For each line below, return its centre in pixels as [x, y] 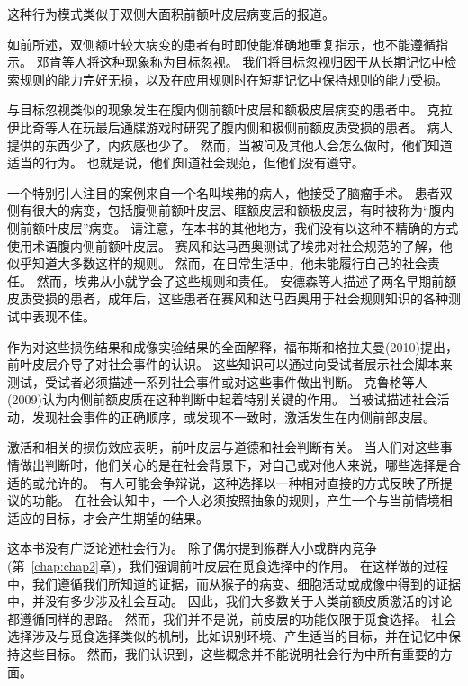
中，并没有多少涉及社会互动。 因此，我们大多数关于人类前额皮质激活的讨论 [230, 601]
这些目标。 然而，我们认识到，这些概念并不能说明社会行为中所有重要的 [229, 654]
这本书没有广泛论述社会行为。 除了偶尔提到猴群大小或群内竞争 [192, 548]
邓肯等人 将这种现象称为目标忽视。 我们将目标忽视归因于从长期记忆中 [240, 62]
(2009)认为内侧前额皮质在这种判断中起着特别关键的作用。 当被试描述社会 [222, 399]
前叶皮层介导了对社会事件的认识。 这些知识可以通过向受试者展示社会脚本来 [230, 364]
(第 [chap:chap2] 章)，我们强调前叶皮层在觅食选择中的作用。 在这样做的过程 [228, 566]
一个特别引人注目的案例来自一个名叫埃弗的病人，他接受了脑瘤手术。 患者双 [230, 192]
